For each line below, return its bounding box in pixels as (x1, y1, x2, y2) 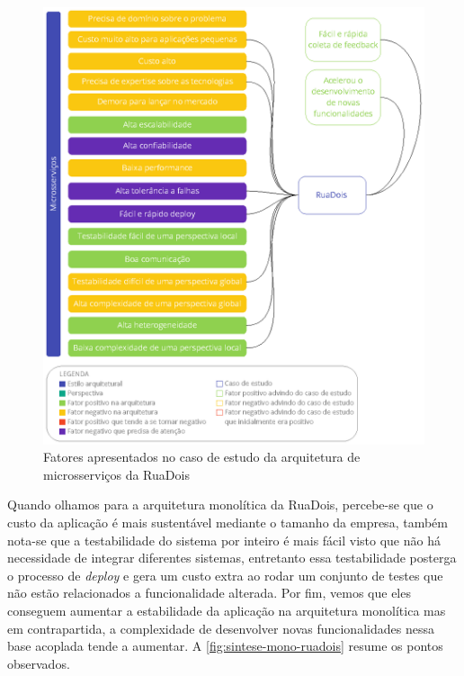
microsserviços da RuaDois (43, 464, 190, 483)
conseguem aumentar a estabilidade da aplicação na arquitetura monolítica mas (7, 600, 446, 619)
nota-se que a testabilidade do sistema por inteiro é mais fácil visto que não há (7, 530, 441, 549)
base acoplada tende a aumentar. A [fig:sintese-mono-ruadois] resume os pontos (7, 636, 443, 655)
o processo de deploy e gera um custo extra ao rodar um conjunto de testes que (7, 565, 443, 584)
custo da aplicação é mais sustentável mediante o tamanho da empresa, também (7, 513, 448, 532)
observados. (7, 653, 70, 672)
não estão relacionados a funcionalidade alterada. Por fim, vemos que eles (7, 583, 411, 602)
